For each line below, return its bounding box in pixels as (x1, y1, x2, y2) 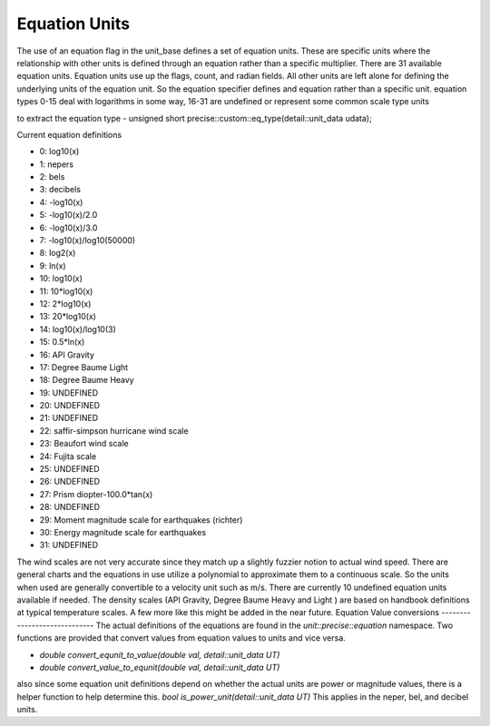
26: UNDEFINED (39, 476, 100, 487)
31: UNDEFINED (39, 540, 99, 551)
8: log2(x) (39, 248, 76, 259)
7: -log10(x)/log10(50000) (39, 235, 136, 246)
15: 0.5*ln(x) (39, 337, 85, 348)
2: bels (39, 172, 65, 182)
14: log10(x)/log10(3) (39, 323, 117, 335)
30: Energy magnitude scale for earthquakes (39, 527, 207, 537)
